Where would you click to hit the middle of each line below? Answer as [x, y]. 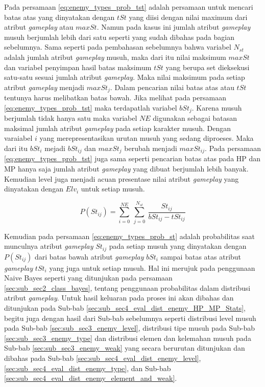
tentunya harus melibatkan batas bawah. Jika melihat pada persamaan [115, 98]
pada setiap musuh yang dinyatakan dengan [178, 246]
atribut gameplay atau [39, 27]
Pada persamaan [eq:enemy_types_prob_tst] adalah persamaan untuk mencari [129, 7]
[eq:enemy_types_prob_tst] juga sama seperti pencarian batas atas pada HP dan [132, 158]
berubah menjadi [151, 148]
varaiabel [18, 138]
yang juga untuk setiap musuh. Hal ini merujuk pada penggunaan [152, 267]
